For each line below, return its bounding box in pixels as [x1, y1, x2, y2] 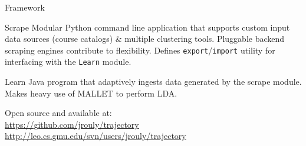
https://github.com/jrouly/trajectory [5, 118, 139, 130]
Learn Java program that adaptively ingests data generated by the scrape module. [5, 75, 302, 88]
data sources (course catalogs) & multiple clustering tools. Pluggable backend [5, 32, 285, 45]
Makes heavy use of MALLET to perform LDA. [5, 87, 177, 99]
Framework [5, 1, 45, 13]
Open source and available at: [5, 107, 112, 119]
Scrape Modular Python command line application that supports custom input [5, 21, 290, 33]
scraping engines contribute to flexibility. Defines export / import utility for [5, 44, 275, 56]
